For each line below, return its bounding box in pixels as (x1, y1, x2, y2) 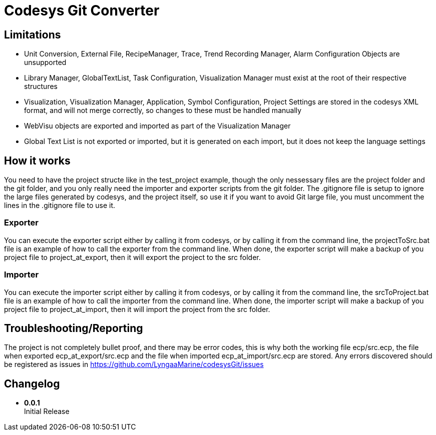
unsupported (24, 58, 67, 67)
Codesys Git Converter (4, 2, 160, 19)
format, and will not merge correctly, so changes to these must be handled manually (24, 106, 302, 115)
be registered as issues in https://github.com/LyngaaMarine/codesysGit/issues (4, 360, 264, 369)
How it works (4, 154, 71, 167)
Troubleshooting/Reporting (4, 321, 143, 334)
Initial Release (24, 407, 70, 416)
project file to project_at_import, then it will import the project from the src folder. (4, 304, 270, 313)
